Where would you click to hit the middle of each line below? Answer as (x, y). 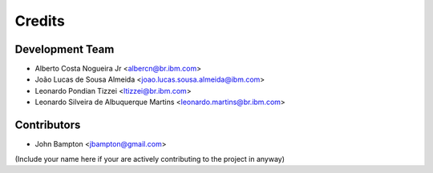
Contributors (48, 125)
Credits (40, 21)
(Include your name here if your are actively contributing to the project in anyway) (150, 159)
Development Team (65, 49)
